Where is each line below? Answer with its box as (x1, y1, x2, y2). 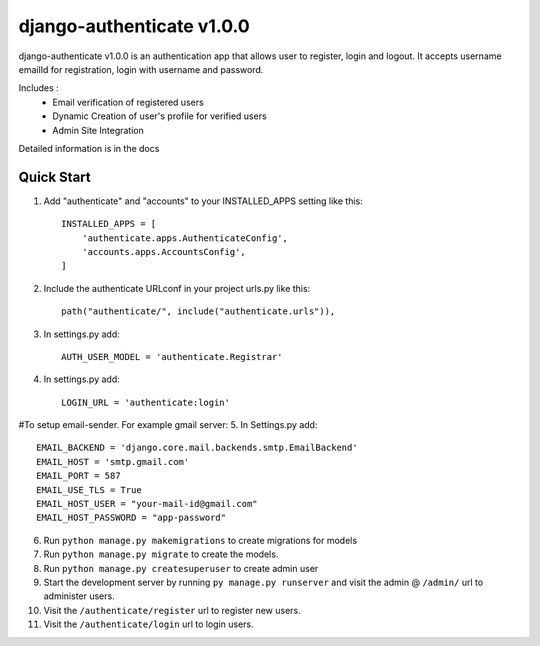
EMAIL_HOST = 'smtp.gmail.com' (36, 456, 190, 467)
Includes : (18, 82, 59, 94)
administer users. (43, 590, 115, 602)
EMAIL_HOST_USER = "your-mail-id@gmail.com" (36, 498, 259, 510)
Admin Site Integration (52, 124, 145, 136)
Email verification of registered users (52, 96, 204, 108)
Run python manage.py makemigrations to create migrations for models (43, 534, 358, 546)
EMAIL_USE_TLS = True (36, 484, 142, 495)
